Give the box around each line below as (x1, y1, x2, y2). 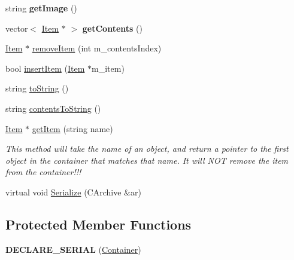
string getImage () (5, 2, 77, 14)
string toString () (5, 82, 69, 94)
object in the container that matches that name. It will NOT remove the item (5, 154, 289, 166)
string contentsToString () (5, 102, 101, 114)
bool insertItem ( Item (5, 62, 85, 74)
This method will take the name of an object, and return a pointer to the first (5, 142, 289, 155)
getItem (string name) (32, 122, 113, 134)
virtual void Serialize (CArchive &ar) (5, 185, 141, 198)
